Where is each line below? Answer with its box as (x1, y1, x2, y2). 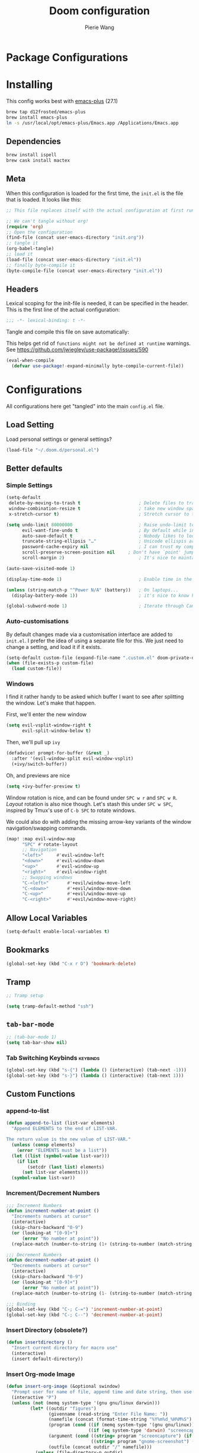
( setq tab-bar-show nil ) (6, 1039, 68, 1045)
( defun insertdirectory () (6, 1339, 73, 1346)
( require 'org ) (6, 223, 44, 229)
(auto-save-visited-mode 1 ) (6, 565, 76, 571)
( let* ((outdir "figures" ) (30, 1406, 97, 1412)
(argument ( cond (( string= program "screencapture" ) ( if (48, 1433, 192, 1439)
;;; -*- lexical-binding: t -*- (6, 318, 86, 324)
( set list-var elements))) (21, 1169, 89, 1176)
